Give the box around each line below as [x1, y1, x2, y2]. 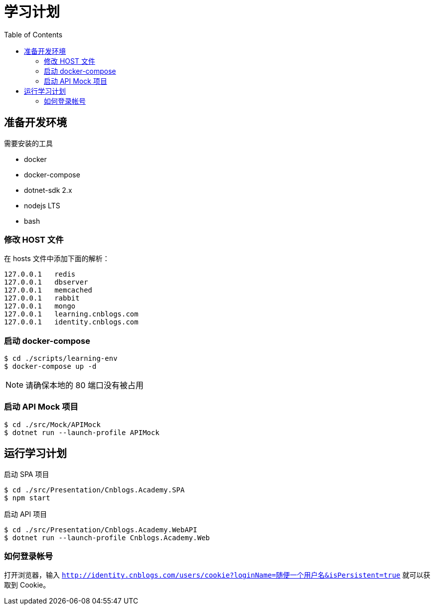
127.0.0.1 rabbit [4, 294, 80, 303]
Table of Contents [4, 30, 63, 39]
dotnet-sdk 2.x [24, 185, 72, 194]
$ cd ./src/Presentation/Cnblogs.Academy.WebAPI [4, 525, 197, 534]
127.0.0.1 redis [4, 270, 76, 279]
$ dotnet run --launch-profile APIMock [4, 428, 159, 437]
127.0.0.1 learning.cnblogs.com [4, 310, 139, 318]
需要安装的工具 [4, 139, 53, 148]
